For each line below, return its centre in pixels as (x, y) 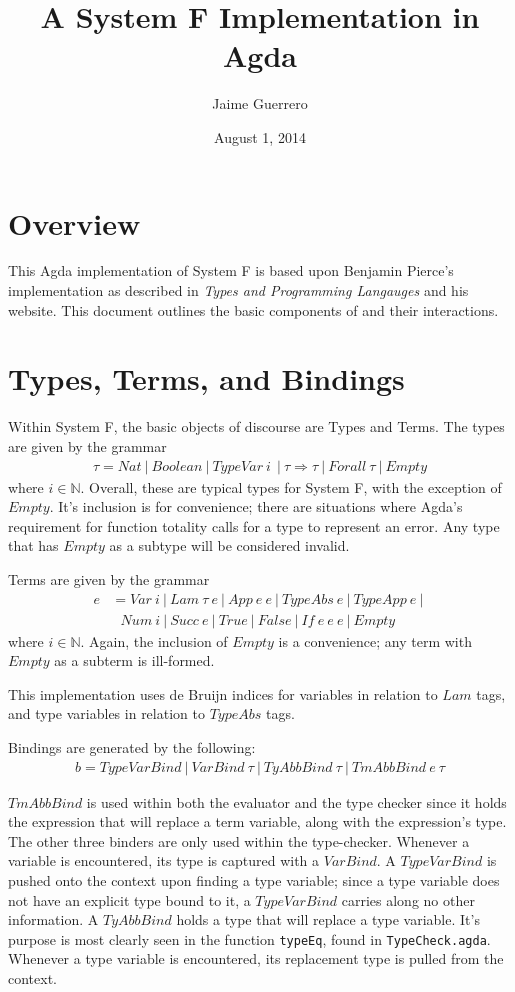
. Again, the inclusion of (154, 640)
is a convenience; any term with (375, 640)
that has (33, 545)
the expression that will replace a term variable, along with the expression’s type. (257, 821)
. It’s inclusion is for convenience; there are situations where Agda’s (256, 506)
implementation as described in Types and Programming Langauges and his (238, 290)
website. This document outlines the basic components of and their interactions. (253, 309)
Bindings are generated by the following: (132, 746)
